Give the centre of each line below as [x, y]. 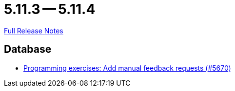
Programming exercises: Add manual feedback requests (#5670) [127, 68]
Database [28, 49]
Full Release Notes [34, 30]
